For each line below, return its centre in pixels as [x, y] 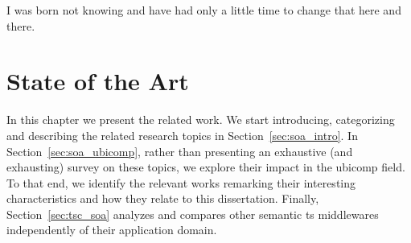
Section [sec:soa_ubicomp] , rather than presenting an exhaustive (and [180, 151]
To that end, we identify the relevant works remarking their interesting [181, 182]
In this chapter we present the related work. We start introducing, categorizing [201, 119]
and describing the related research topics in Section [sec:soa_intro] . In [182, 135]
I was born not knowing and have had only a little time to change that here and [204, 10]
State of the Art [98, 81]
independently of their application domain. [112, 230]
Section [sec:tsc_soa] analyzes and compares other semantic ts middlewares [193, 214]
